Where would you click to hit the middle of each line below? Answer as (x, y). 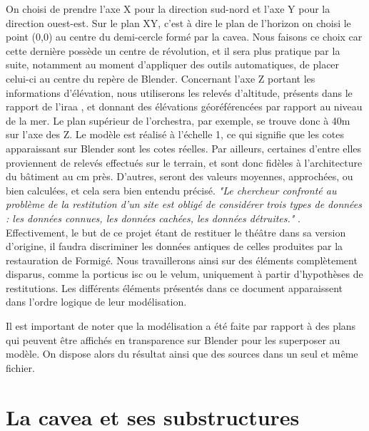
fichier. (20, 367)
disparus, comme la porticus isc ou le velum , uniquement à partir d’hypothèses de (184, 274)
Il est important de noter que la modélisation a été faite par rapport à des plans (181, 326)
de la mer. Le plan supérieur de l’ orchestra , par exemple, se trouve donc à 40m (178, 120)
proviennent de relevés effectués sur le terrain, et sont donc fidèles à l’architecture (184, 162)
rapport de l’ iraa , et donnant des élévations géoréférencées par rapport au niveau (184, 107)
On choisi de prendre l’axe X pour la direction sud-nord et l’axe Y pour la (168, 9)
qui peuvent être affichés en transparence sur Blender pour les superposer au (173, 339)
